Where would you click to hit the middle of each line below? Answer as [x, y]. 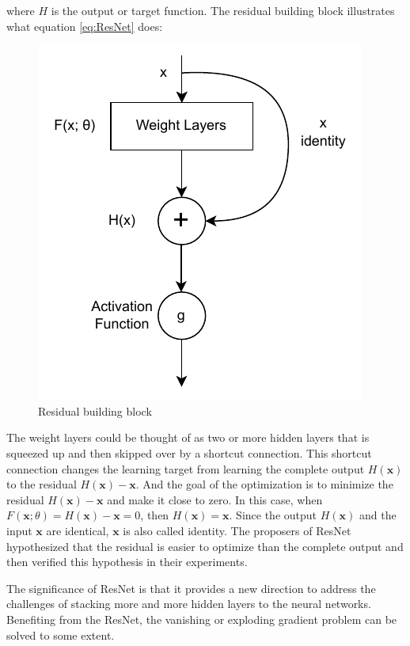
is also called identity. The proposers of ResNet [237, 530]
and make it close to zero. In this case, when [215, 499]
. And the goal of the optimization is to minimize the [264, 484]
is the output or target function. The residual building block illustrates [223, 10]
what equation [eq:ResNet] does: [85, 26]
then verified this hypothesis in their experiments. [127, 562]
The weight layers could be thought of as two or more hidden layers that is [188, 437]
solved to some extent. [61, 635]
